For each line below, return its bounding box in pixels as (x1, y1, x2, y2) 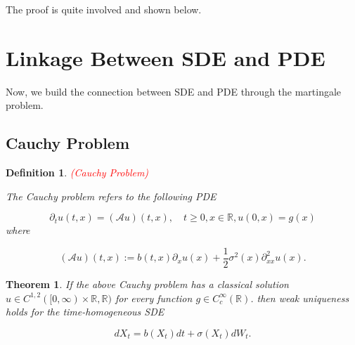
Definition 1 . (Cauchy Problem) (6, 165, 149, 180)
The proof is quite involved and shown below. (6, 2, 202, 16)
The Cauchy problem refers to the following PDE (6, 188, 217, 203)
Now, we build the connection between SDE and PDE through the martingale (6, 84, 342, 98)
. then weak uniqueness (250, 290, 349, 305)
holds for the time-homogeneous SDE (6, 304, 164, 319)
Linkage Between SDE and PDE (6, 43, 325, 72)
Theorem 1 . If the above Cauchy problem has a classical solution (6, 276, 289, 291)
